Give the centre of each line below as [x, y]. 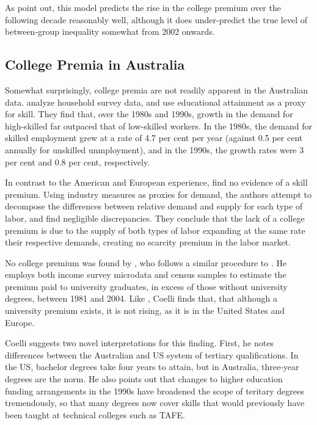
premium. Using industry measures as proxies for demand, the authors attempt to [158, 194]
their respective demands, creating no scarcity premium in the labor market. [148, 242]
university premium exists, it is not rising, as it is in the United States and [145, 311]
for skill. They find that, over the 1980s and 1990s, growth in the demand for [149, 114]
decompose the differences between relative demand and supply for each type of [154, 206]
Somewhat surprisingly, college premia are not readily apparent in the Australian [156, 89]
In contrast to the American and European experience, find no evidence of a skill [156, 182]
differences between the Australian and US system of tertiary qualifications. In [152, 354]
